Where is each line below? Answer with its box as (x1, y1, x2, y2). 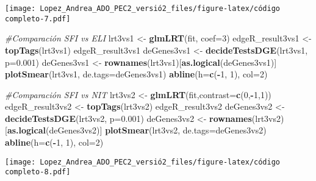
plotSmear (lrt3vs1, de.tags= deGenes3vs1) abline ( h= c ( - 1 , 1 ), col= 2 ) (5, 68, 268, 80)
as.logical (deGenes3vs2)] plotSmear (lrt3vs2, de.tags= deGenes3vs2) (7, 124, 267, 137)
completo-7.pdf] (5, 14, 71, 23)
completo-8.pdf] (5, 168, 71, 177)
